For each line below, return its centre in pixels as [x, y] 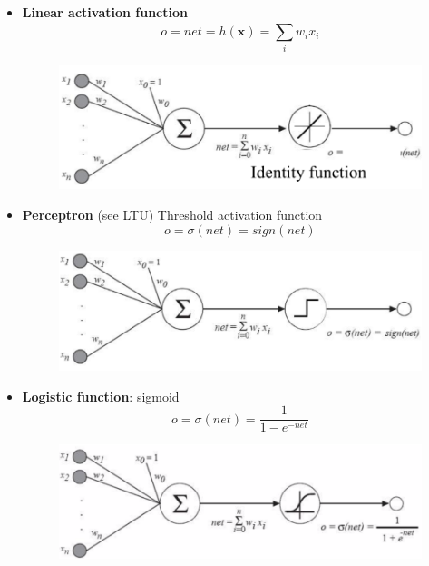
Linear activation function [105, 12]
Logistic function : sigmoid [101, 396]
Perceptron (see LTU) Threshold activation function [172, 214]
